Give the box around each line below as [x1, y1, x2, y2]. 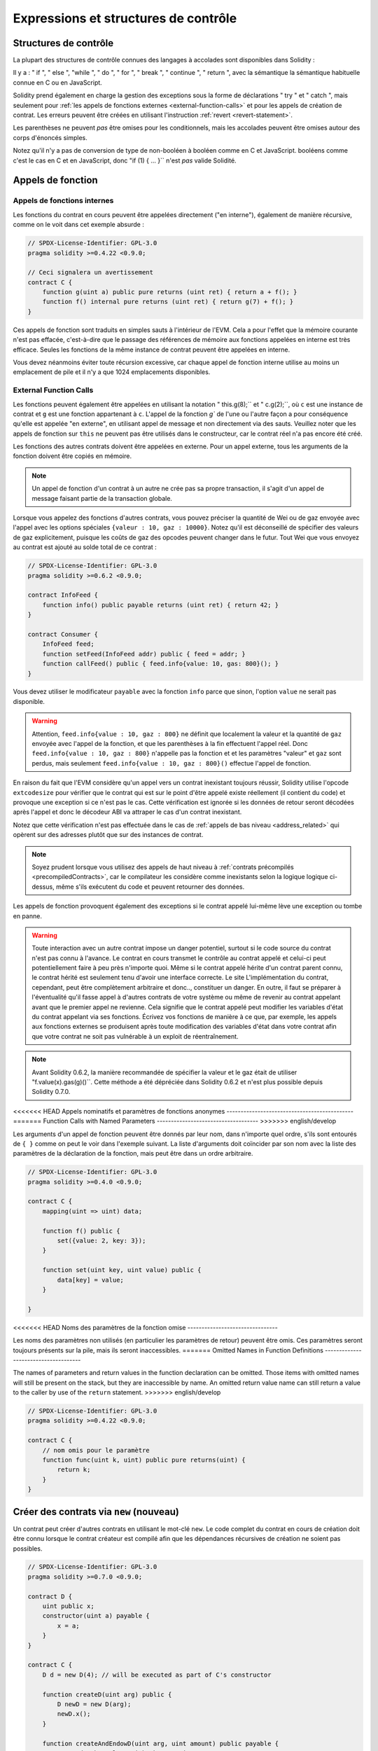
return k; [57, 1466, 91, 1474]
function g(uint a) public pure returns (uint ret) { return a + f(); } [42, 288, 297, 296]
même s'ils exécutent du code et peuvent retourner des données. [56, 883, 245, 891]
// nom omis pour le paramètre [42, 1446, 150, 1454]
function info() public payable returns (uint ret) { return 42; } [42, 601, 279, 609]
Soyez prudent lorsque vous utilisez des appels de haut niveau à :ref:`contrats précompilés [31, 862, 294, 871]
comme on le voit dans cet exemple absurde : [13, 221, 145, 229]
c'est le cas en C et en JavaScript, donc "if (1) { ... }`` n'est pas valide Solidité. [13, 156, 237, 165]
